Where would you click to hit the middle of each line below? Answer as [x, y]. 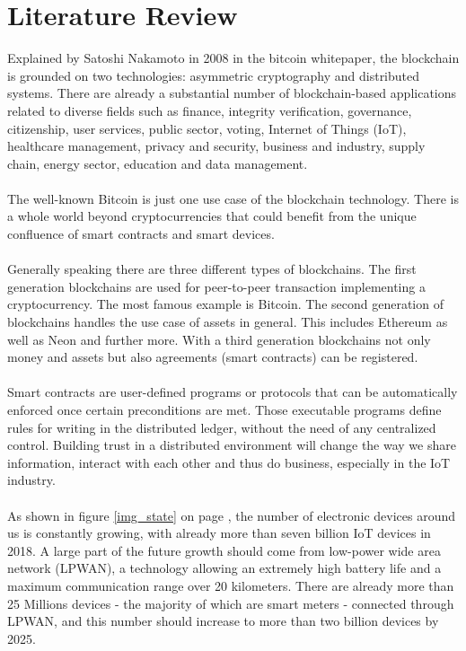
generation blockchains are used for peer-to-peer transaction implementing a [216, 286]
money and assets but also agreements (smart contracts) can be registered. [213, 357]
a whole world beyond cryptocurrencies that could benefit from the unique [212, 216]
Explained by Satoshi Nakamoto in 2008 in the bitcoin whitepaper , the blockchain [233, 58]
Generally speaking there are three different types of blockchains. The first [212, 269]
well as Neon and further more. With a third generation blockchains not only [219, 339]
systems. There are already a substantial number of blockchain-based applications [232, 93]
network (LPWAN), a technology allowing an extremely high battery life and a [224, 568]
